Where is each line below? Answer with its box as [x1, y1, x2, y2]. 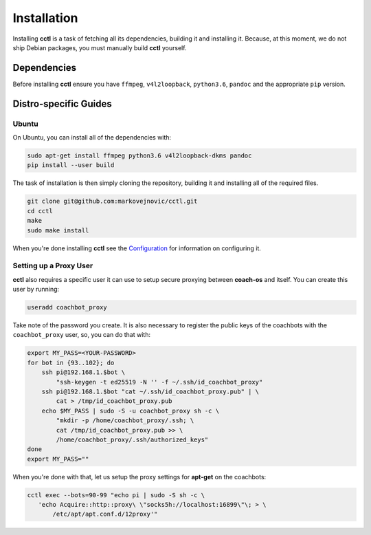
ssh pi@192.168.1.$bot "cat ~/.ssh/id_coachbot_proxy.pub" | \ [41, 387, 260, 395]
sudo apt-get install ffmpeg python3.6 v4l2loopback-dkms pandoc [27, 151, 252, 160]
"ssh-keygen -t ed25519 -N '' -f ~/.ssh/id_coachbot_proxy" [56, 378, 263, 386]
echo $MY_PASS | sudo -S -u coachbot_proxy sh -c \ [41, 406, 220, 415]
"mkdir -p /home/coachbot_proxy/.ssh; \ [56, 417, 194, 424]
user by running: [12, 285, 60, 294]
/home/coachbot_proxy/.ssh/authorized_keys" [56, 435, 209, 444]
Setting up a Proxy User [12, 261, 93, 271]
